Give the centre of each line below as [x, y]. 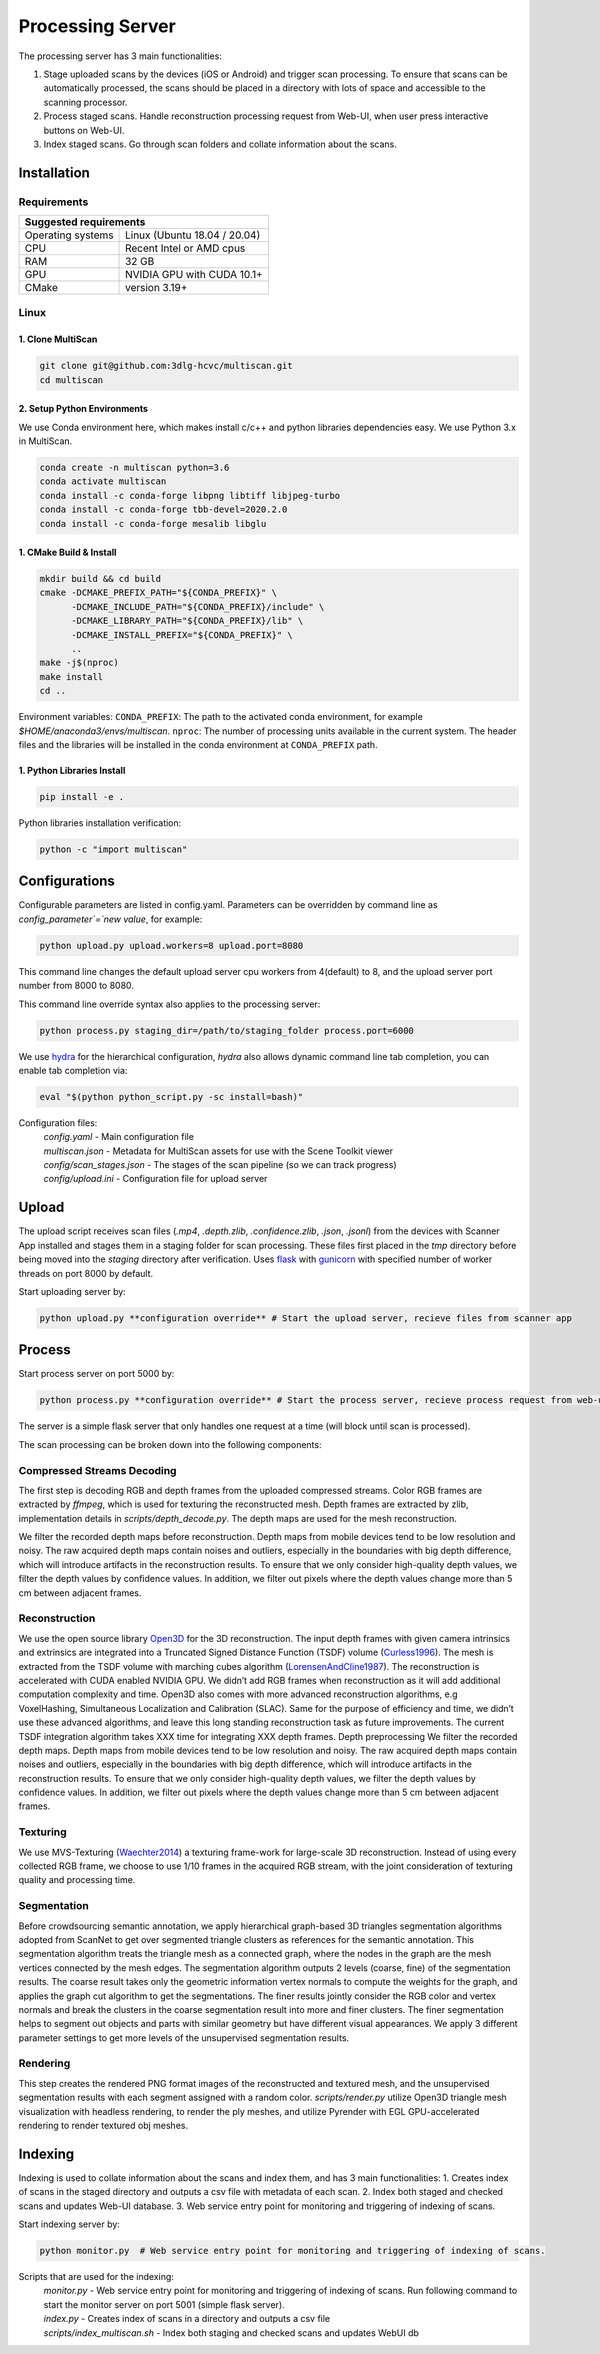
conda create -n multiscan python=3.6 [134, 467]
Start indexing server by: [69, 2224]
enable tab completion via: [73, 1070]
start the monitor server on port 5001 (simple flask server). [164, 2304]
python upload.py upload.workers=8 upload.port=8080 [171, 945]
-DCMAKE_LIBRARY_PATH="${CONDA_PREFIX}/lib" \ [187, 621]
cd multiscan [71, 379]
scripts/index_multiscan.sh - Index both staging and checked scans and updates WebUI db [231, 2332]
